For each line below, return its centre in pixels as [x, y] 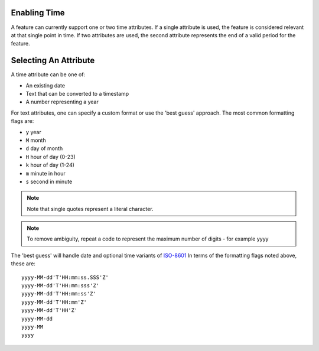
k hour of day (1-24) [50, 165]
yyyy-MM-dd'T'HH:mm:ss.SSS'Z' [65, 277]
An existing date [45, 85]
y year [33, 132]
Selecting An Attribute [53, 61]
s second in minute [49, 181]
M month [36, 140]
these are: [23, 264]
